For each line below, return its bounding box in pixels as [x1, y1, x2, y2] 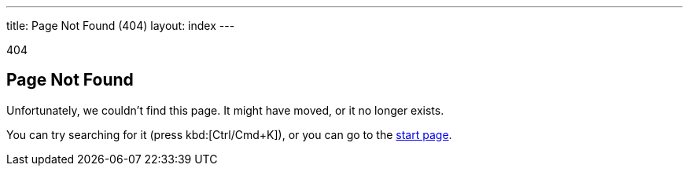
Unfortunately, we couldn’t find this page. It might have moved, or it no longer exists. [6, 103, 444, 117]
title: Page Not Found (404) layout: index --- [6, 19, 235, 32]
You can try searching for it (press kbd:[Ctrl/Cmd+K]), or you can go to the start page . [6, 127, 452, 141]
